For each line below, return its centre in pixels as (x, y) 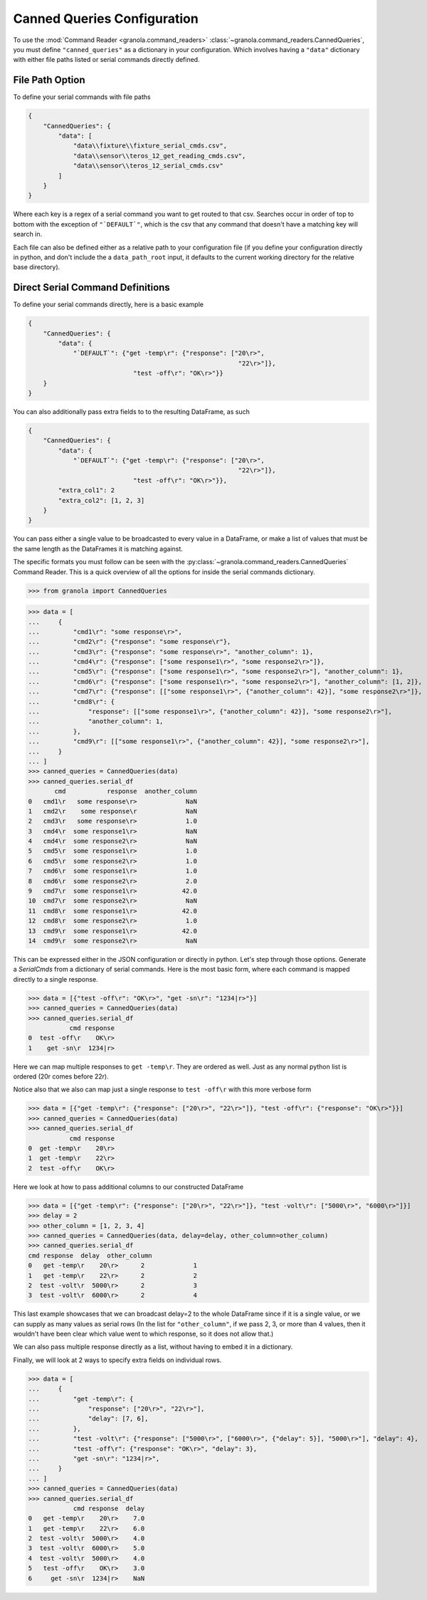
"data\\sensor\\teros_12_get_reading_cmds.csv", (159, 156)
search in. (28, 234)
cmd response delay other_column (90, 1255)
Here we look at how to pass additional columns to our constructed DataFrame (128, 1187)
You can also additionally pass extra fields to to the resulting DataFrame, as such (132, 411)
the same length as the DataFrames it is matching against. (98, 549)
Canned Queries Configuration (106, 19)
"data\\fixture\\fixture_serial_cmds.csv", (150, 146)
